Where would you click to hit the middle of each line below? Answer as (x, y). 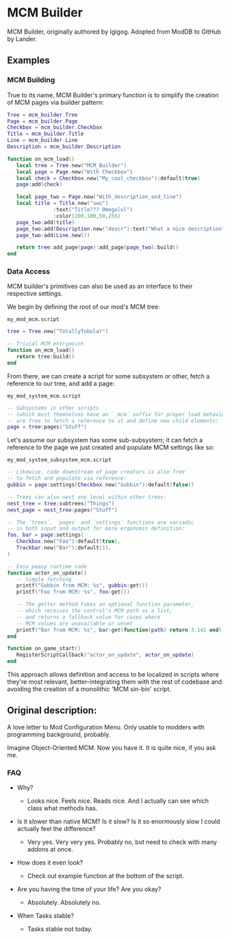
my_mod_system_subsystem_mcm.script (59, 460)
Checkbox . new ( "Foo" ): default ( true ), (68, 542)
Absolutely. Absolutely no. (64, 902)
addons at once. (50, 849)
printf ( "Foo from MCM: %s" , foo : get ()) (73, 592)
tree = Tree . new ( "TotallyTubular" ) (58, 332)
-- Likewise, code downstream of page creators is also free (96, 472)
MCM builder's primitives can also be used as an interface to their (100, 287)
